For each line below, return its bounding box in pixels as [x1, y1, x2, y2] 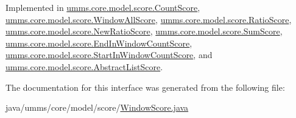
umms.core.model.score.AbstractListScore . [5, 60, 163, 73]
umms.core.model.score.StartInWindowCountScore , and [5, 48, 213, 61]
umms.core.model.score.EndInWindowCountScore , [5, 36, 192, 49]
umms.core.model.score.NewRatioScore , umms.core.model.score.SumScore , [5, 25, 283, 38]
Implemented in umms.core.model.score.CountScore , [5, 1, 200, 13]
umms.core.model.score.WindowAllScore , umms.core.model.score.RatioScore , [5, 13, 292, 25]
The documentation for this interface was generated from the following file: [5, 80, 285, 93]
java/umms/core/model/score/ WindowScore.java [5, 101, 189, 114]
